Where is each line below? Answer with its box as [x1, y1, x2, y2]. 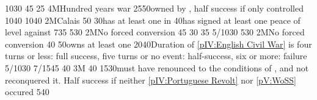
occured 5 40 [5, 85, 49, 98]
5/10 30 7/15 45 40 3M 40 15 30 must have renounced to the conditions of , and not [5, 61, 309, 74]
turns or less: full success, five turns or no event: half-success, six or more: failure [5, 49, 307, 62]
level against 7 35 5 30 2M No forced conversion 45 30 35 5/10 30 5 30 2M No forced [5, 26, 305, 38]
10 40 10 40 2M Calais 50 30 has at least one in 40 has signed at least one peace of [5, 13, 301, 26]
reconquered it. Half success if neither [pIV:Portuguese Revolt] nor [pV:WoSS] [5, 73, 296, 86]
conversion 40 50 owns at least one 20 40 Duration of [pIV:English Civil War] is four [5, 37, 312, 50]
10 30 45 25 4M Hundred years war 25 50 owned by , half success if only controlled [5, 2, 304, 14]
